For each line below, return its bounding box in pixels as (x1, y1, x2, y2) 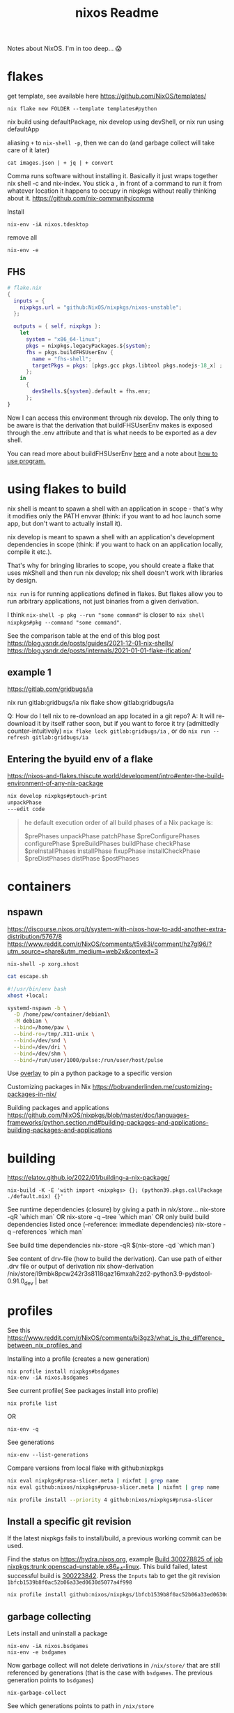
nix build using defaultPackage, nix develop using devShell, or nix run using (7, 117, 224, 126)
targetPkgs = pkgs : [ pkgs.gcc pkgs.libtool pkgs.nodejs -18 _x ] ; (32, 362, 223, 369)
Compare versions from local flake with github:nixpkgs (7, 1464, 164, 1472)
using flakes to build (7, 481, 127, 497)
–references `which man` (13, 1227, 84, 1236)
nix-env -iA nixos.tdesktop (7, 221, 89, 228)
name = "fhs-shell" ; (32, 355, 92, 363)
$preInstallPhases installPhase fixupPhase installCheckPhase (24, 847, 201, 855)
